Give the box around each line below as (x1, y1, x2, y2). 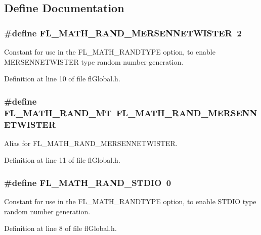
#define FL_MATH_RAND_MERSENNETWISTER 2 (4, 26, 242, 39)
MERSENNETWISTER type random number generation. (4, 56, 184, 67)
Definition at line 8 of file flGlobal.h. (4, 223, 117, 233)
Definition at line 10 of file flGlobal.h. (4, 73, 120, 84)
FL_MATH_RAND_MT (4, 106, 112, 119)
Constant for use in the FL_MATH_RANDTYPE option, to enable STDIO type (4, 196, 256, 207)
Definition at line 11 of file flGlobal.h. (4, 155, 120, 165)
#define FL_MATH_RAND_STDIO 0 (4, 176, 171, 189)
